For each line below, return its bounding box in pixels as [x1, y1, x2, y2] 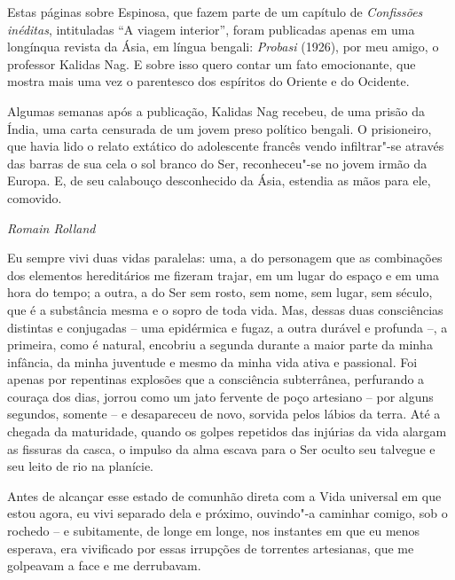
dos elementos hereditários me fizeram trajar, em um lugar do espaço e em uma [7, 265, 439, 284]
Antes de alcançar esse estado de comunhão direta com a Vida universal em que [7, 486, 442, 505]
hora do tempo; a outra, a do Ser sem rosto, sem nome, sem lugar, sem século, [7, 283, 433, 302]
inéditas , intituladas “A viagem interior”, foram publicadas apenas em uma [7, 20, 415, 38]
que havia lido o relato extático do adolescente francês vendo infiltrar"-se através [7, 137, 444, 155]
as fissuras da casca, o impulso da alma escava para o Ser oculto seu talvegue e [7, 439, 435, 458]
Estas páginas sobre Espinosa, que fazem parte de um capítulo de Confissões [7, 3, 423, 20]
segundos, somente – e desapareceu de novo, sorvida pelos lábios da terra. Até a [7, 404, 441, 423]
